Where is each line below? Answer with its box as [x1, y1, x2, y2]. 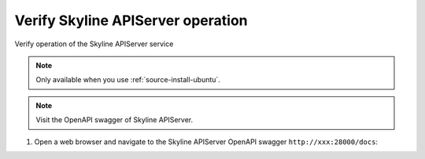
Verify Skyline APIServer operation [14, 12, 248, 29]
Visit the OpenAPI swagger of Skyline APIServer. [35, 115, 194, 125]
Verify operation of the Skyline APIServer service [14, 39, 174, 49]
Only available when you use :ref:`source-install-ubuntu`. [35, 75, 220, 85]
